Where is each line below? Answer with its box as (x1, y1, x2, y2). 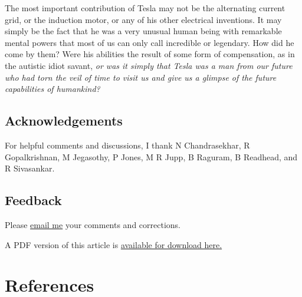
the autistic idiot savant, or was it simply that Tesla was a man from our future (5, 59, 293, 71)
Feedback (5, 191, 62, 209)
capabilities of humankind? (5, 82, 100, 95)
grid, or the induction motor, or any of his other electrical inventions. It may (5, 13, 282, 25)
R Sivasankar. (5, 162, 55, 174)
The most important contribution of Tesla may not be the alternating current (5, 2, 285, 14)
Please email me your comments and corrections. (5, 218, 181, 230)
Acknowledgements (5, 111, 123, 130)
